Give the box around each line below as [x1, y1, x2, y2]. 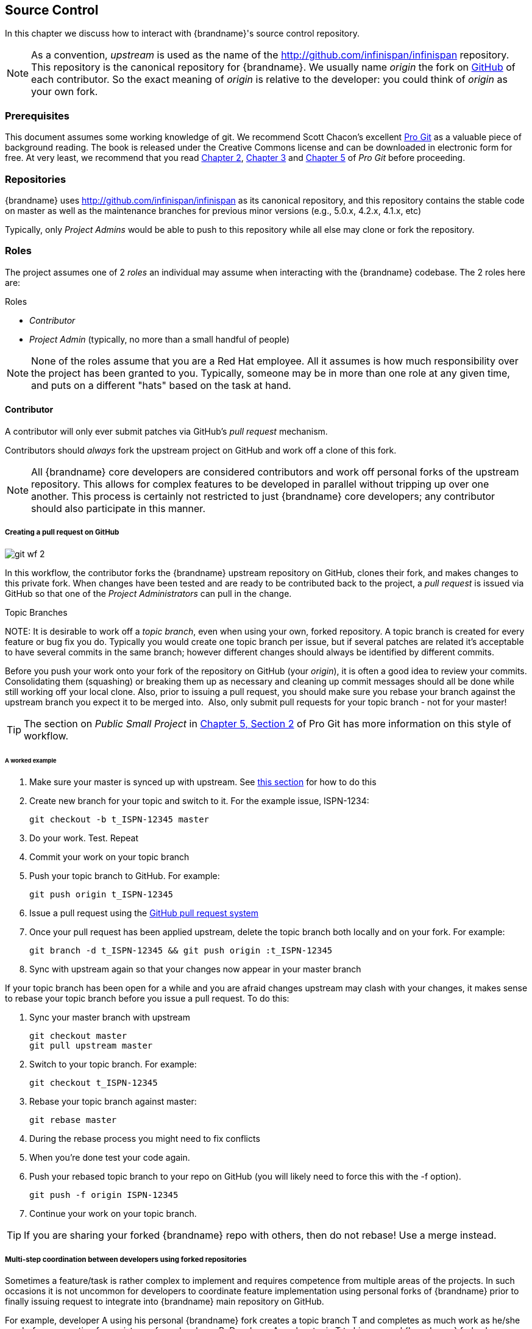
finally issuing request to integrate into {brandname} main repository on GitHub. [5, 1296, 324, 1307]
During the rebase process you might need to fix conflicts [29, 1133, 260, 1144]
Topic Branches [5, 607, 68, 618]
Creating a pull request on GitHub [5, 528, 119, 537]
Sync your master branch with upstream [29, 1012, 190, 1023]
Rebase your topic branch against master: [29, 1096, 197, 1107]
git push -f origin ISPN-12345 [29, 1190, 179, 1200]
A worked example [5, 757, 57, 764]
